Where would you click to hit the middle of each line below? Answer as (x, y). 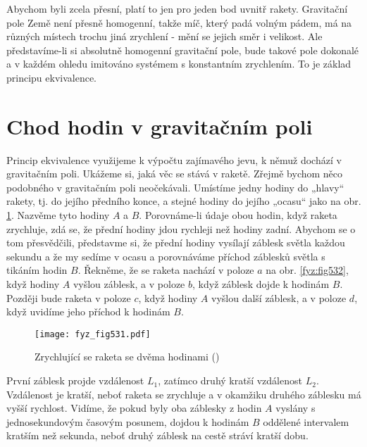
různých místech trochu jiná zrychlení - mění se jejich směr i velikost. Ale (164, 36)
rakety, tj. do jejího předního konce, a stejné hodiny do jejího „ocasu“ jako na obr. (184, 201)
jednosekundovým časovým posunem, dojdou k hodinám (128, 421)
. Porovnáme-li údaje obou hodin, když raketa (238, 215)
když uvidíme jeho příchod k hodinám (88, 311)
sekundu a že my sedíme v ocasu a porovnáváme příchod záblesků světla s (166, 256)
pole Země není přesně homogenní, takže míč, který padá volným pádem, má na (179, 22)
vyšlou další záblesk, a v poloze (279, 297)
